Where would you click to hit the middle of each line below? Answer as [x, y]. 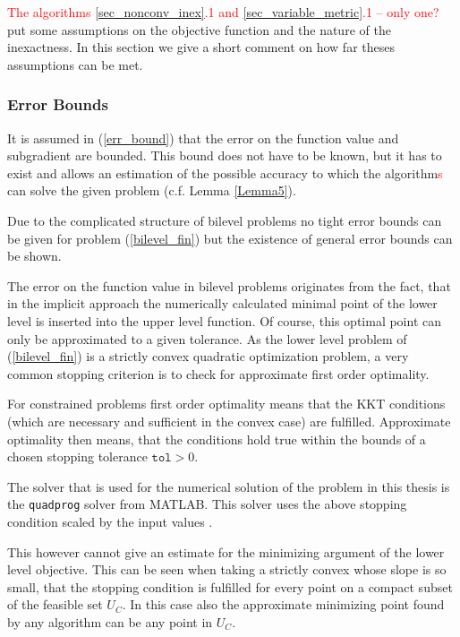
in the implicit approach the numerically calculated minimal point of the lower [222, 303]
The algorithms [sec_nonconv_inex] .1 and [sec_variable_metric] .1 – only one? [223, 12]
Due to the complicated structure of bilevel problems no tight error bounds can [225, 220]
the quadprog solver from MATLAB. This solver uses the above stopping [207, 504]
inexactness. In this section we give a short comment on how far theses [201, 47]
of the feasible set [55, 604]
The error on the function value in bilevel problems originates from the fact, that [229, 285]
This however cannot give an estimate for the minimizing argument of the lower [226, 551]
